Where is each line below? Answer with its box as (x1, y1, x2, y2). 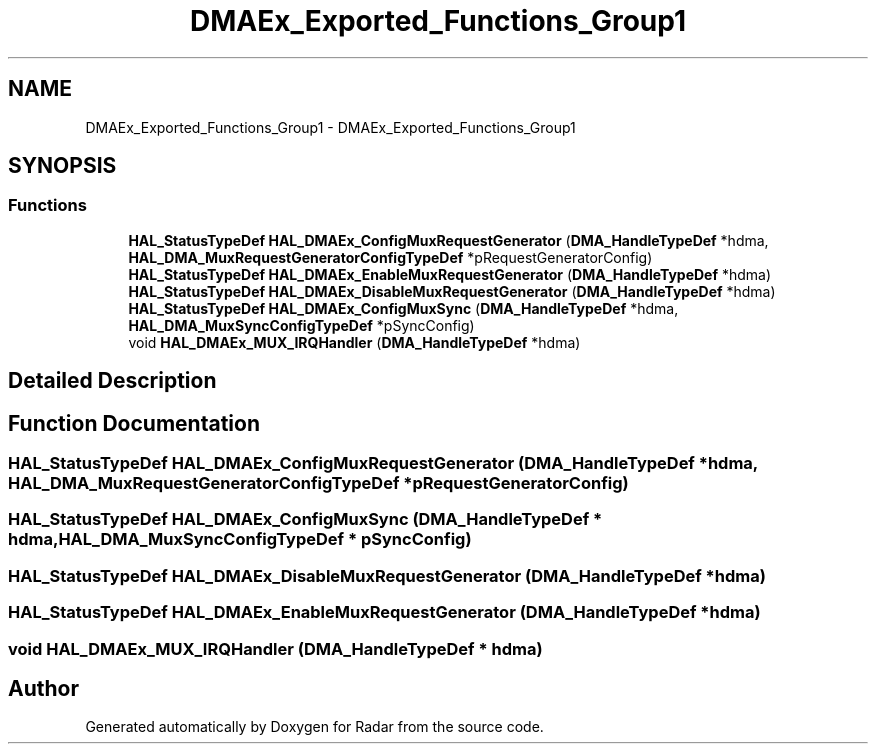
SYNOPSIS (8, 153, 117, 179)
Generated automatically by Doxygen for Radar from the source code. (85, 718, 544, 736)
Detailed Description (8, 368, 217, 394)
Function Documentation (8, 410, 260, 436)
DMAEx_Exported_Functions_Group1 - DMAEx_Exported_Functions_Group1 (85, 118, 576, 136)
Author (8, 676, 79, 701)
